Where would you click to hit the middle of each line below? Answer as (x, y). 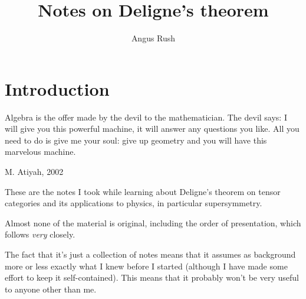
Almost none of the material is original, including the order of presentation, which (153, 222)
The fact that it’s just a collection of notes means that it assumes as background (150, 254)
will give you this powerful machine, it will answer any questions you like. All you (152, 129)
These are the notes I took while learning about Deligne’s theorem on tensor (143, 191)
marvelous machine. (40, 152)
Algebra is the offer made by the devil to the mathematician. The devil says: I (146, 117)
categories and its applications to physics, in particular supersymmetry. (134, 203)
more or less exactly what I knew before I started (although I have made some (146, 266)
